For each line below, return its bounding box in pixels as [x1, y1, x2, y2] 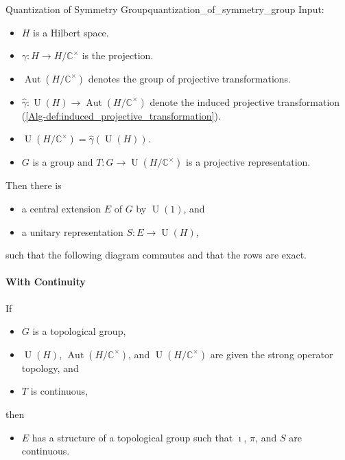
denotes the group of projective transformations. [88, 71, 291, 85]
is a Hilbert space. [33, 25, 109, 39]
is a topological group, [32, 324, 126, 338]
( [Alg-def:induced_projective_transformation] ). [21, 108, 221, 122]
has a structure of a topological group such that [32, 430, 233, 444]
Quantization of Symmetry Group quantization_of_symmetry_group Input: [5, 2, 324, 16]
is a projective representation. [186, 155, 311, 169]
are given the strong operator [210, 347, 333, 361]
